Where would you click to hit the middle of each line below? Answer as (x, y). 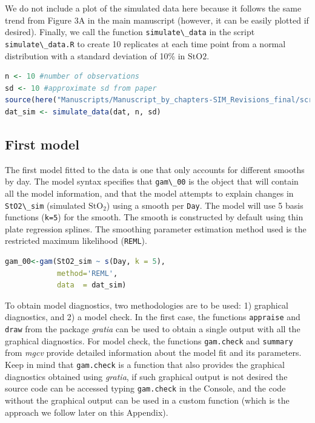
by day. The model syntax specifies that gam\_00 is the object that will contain (152, 181)
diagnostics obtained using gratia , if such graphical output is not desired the (146, 376)
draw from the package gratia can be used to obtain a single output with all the (153, 329)
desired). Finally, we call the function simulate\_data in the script (130, 32)
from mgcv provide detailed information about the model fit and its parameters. (153, 352)
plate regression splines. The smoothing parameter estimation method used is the (156, 228)
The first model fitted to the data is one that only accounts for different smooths (155, 169)
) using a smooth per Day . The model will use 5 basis (205, 205)
